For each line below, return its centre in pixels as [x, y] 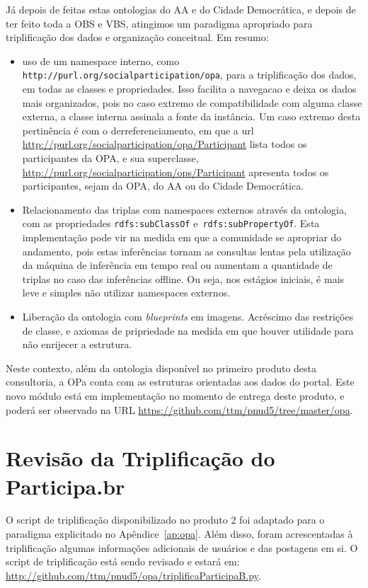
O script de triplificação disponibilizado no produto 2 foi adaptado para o [165, 520]
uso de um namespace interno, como [101, 60]
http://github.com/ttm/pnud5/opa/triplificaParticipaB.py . [133, 575]
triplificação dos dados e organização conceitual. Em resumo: [137, 37]
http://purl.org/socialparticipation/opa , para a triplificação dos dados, [189, 75]
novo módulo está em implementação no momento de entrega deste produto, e [175, 395]
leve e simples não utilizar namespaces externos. [126, 293]
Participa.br [65, 486]
